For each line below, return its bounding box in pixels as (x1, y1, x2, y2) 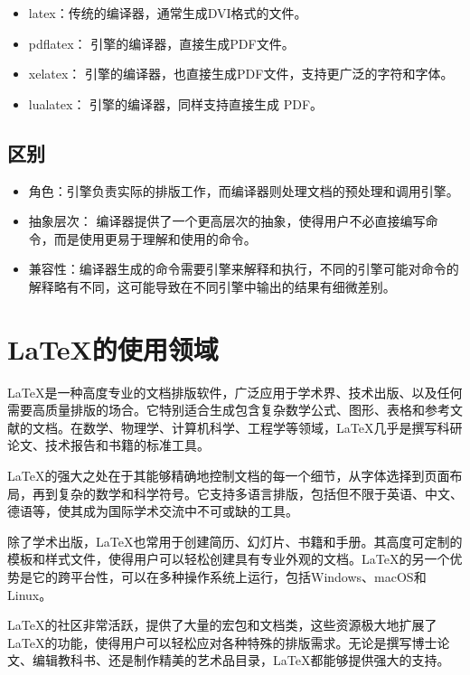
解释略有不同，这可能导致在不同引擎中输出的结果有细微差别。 (28, 277, 396, 295)
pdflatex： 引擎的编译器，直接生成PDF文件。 (28, 33, 295, 52)
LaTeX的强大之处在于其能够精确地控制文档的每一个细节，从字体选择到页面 (7, 466, 450, 485)
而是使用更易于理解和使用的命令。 (53, 229, 257, 248)
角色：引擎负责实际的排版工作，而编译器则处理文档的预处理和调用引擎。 (28, 181, 459, 200)
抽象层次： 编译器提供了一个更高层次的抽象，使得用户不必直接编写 (28, 211, 426, 230)
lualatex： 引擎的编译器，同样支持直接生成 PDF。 (28, 94, 324, 113)
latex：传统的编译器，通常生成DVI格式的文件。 (28, 4, 307, 22)
